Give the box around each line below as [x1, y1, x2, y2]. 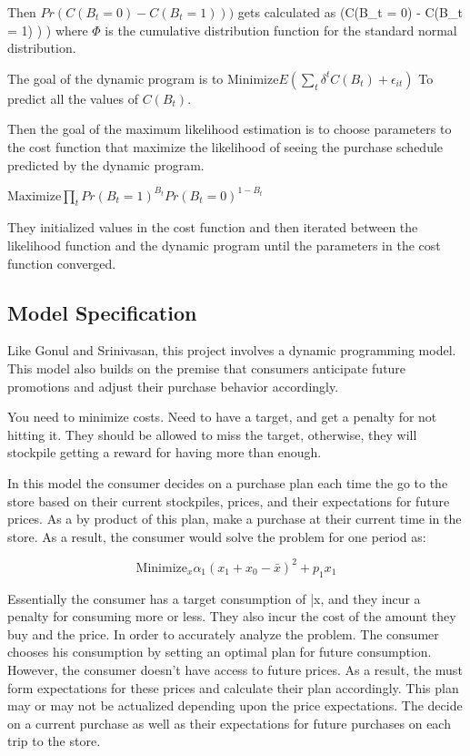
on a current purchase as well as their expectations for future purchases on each [7, 713, 451, 732]
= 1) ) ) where [7, 20, 88, 39]
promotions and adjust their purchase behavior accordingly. [7, 376, 339, 395]
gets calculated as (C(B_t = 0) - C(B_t [237, 3, 463, 21]
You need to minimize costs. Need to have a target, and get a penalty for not [7, 407, 437, 426]
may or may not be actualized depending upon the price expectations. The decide [7, 696, 463, 715]
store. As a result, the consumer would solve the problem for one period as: [7, 526, 426, 546]
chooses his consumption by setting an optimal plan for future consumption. [7, 642, 432, 661]
